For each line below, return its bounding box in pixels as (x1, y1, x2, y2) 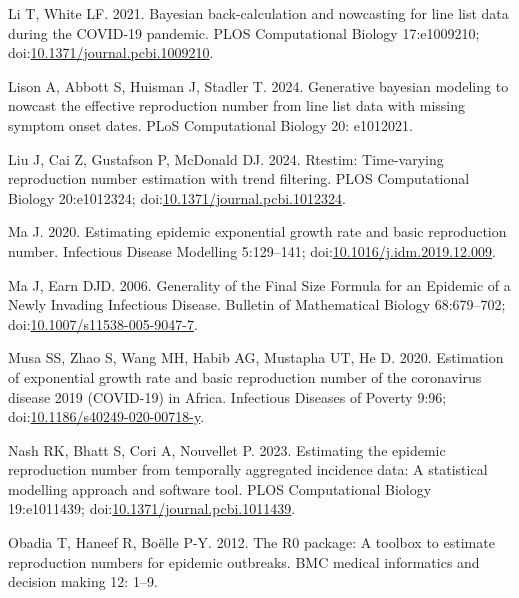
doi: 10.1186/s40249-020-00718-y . (8, 406, 205, 427)
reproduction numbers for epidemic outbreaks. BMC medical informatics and (8, 551, 480, 572)
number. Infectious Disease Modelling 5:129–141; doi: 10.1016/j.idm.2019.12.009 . (8, 240, 496, 261)
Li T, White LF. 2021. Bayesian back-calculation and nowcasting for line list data (8, 3, 509, 23)
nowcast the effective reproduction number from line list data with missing (8, 95, 466, 116)
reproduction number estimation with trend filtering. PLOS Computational (8, 168, 470, 189)
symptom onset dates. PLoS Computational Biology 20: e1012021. (8, 114, 413, 135)
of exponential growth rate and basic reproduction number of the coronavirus (8, 366, 482, 387)
